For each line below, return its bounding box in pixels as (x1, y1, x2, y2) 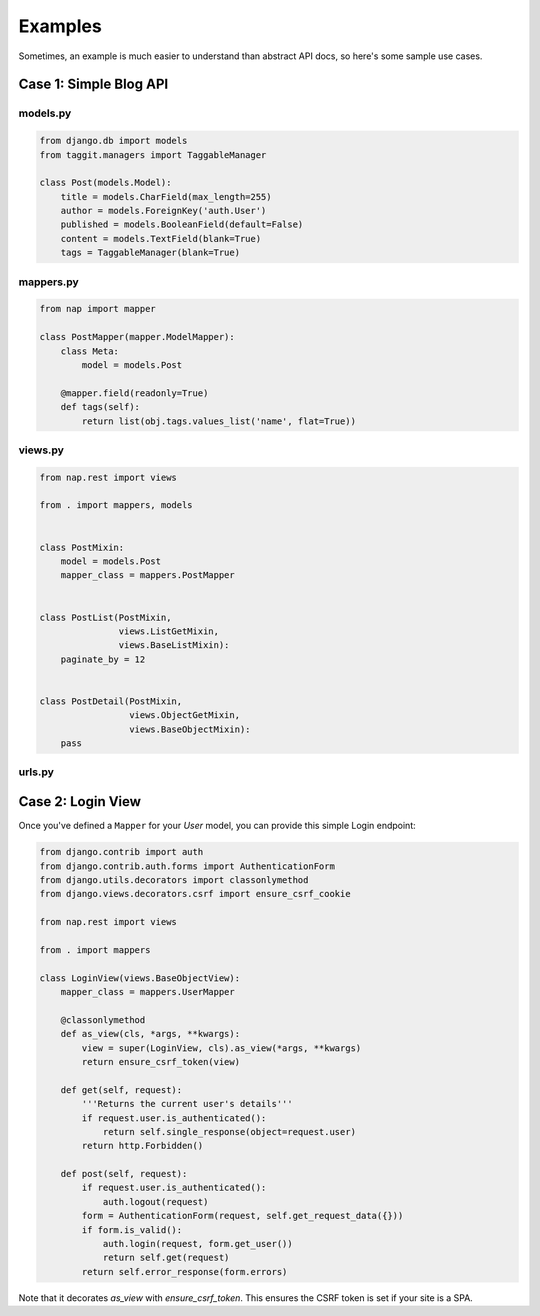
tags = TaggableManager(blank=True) (60, 247, 240, 259)
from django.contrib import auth (39, 846, 204, 858)
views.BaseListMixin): (118, 640, 230, 651)
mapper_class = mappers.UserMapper (60, 986, 235, 998)
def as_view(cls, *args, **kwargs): (60, 1028, 240, 1040)
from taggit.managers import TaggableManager (39, 149, 267, 160)
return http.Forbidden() (81, 1140, 204, 1152)
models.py (18, 106, 72, 120)
